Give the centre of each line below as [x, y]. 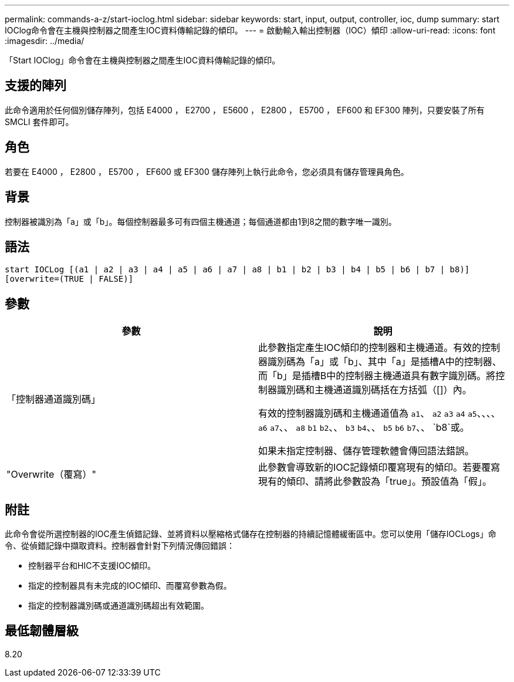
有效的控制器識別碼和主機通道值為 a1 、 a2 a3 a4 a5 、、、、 [379, 413]
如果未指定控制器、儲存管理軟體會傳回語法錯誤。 [366, 451]
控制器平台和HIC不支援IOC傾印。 [92, 566]
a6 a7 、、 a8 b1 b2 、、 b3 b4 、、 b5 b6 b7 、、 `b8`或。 [364, 428]
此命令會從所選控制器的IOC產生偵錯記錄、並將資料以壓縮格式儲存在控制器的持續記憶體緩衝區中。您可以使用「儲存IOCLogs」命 [251, 534]
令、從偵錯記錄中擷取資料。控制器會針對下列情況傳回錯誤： [120, 546]
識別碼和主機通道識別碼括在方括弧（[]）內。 [374, 390]
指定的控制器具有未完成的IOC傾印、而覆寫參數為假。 [130, 586]
